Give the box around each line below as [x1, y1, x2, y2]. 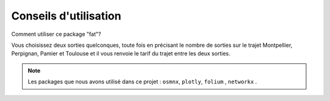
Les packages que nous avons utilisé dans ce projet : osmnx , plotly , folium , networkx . [28, 78, 257, 85]
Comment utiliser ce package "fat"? [11, 30, 101, 38]
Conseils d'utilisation [11, 9, 122, 23]
